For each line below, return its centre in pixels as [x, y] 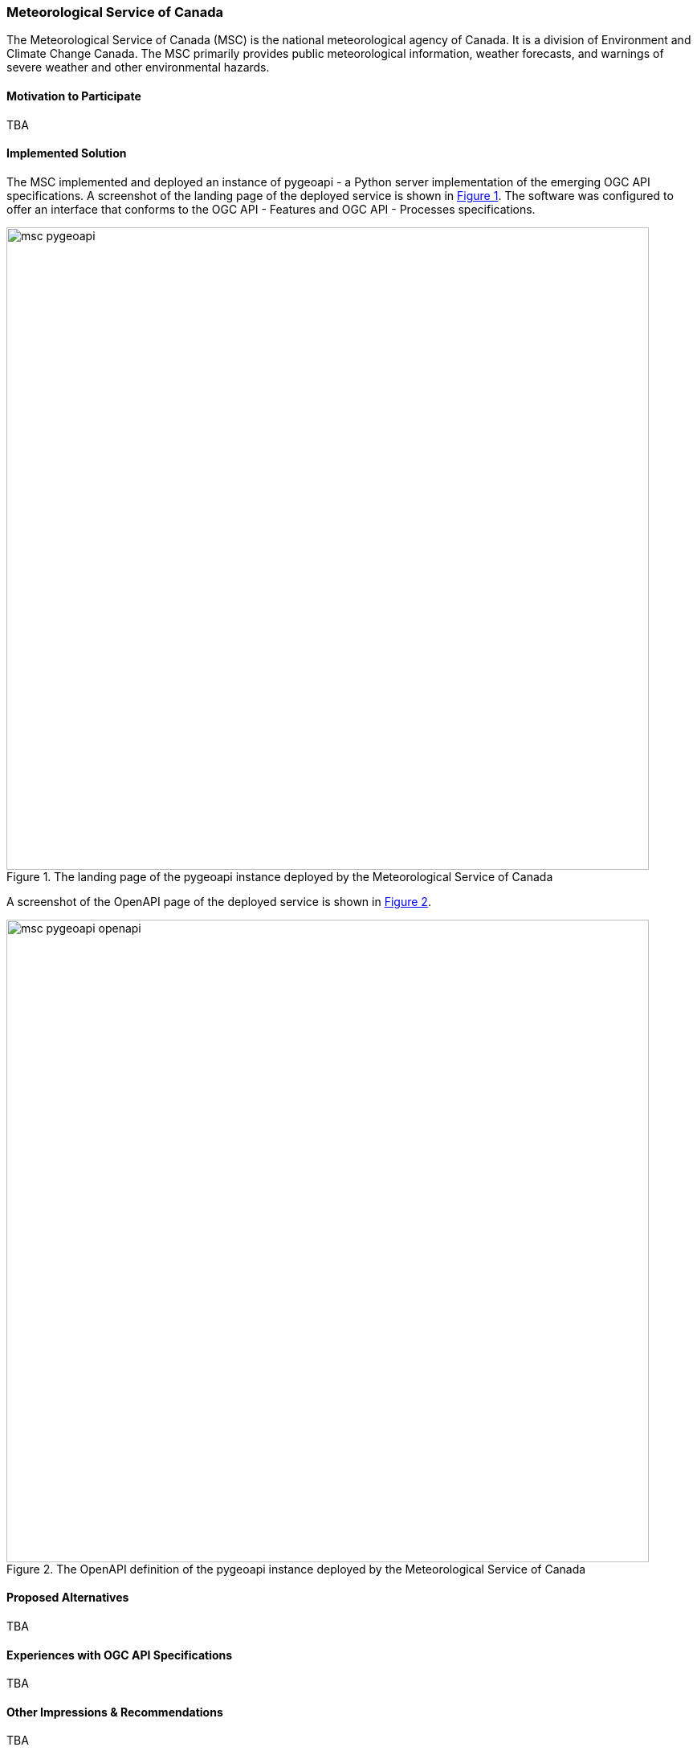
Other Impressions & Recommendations [115, 1712]
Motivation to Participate [74, 96]
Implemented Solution [67, 153]
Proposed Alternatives [68, 1598]
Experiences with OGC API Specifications [120, 1655]
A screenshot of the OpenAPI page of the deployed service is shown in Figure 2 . [219, 901]
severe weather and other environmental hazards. [138, 67]
